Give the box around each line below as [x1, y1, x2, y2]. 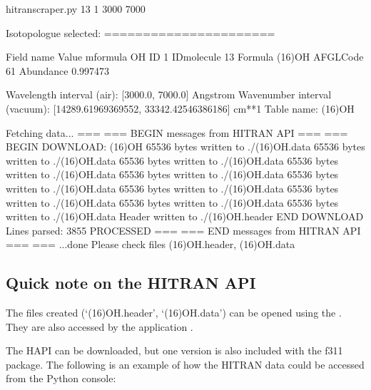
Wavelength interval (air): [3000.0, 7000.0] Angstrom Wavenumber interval [6, 87, 332, 102]
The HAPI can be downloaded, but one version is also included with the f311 [6, 343, 343, 358]
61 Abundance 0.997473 [6, 63, 110, 78]
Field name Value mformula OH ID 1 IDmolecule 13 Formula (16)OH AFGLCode [6, 49, 364, 64]
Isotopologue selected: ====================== [6, 25, 275, 40]
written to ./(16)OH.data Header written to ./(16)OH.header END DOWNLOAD [6, 209, 364, 224]
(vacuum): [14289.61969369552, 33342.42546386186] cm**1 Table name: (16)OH [6, 101, 355, 116]
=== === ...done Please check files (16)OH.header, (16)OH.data [6, 237, 295, 252]
